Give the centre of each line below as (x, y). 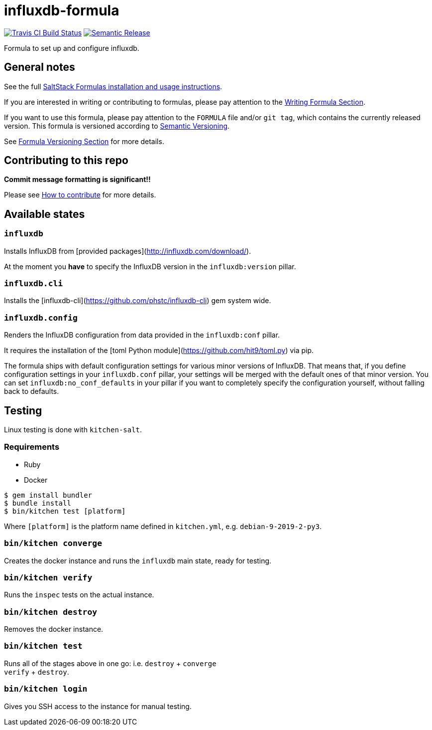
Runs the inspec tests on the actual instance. (79, 595)
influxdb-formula (62, 10)
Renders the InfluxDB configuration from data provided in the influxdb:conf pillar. (142, 335)
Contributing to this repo (66, 161)
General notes (40, 67)
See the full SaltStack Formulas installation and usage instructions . (113, 86)
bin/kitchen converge (53, 544)
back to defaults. (32, 391)
